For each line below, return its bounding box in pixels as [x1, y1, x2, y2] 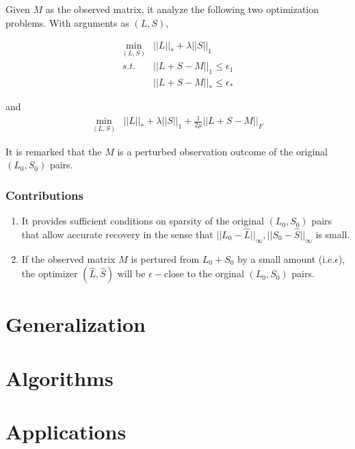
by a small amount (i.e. [237, 251, 335, 266]
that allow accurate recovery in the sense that [21, 227, 213, 241]
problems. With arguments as [5, 15, 129, 29]
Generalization [5, 310, 146, 338]
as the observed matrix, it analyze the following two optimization [45, 2, 319, 16]
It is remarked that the [5, 144, 102, 158]
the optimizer [21, 266, 78, 281]
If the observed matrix [21, 251, 116, 266]
